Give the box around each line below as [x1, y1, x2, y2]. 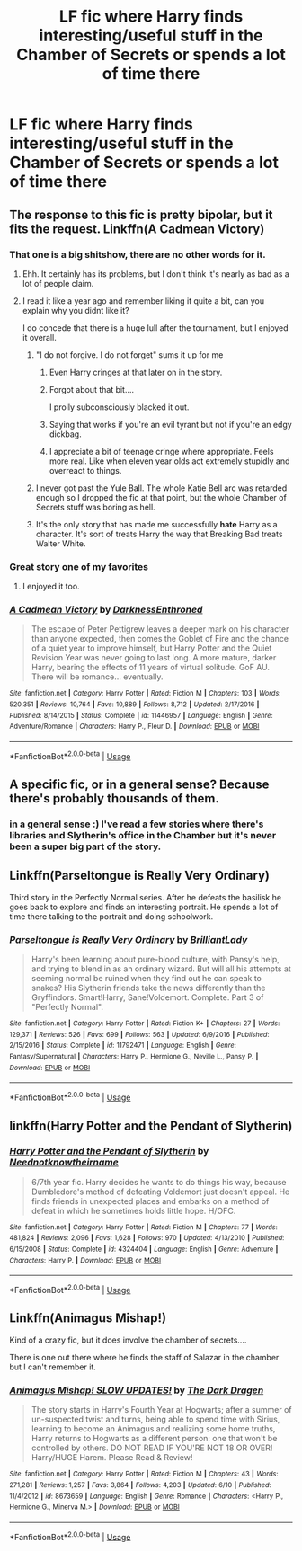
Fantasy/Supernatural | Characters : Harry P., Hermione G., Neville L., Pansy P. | [9, 1052, 259, 1061]
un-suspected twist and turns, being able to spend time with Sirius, [31, 1414, 280, 1425]
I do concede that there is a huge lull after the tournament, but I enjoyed [22, 322, 289, 333]
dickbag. [49, 429, 83, 439]
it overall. [22, 332, 57, 342]
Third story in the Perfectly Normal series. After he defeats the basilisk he [9, 891, 281, 902]
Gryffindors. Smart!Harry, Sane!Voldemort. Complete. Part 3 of [31, 992, 264, 1003]
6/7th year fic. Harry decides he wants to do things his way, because [31, 1176, 287, 1187]
